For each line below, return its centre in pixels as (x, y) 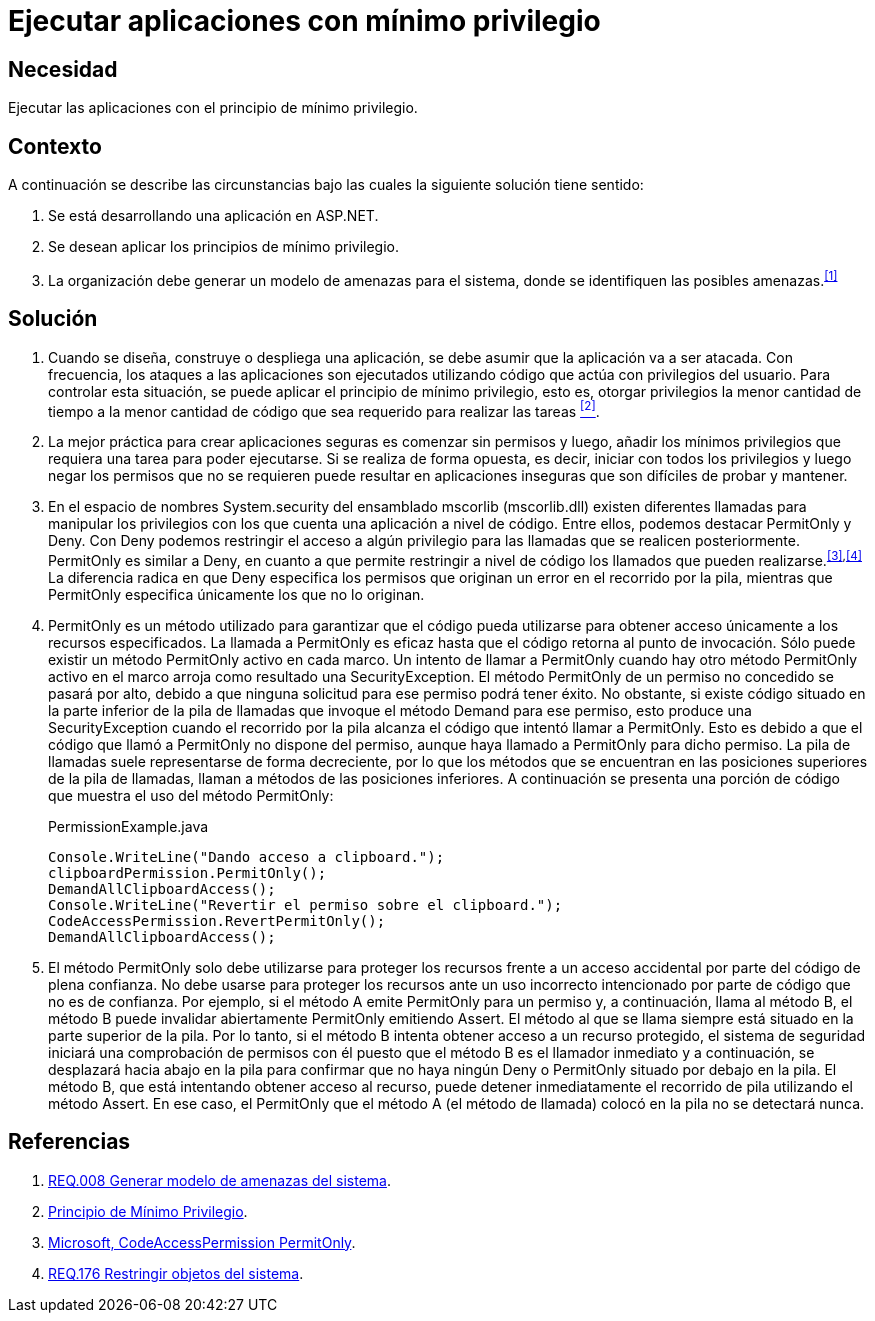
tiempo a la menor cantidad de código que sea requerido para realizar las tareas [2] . (324, 409)
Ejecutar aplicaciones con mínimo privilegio (304, 21)
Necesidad (63, 69)
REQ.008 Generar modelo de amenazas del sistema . (219, 1180)
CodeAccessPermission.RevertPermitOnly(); (217, 920)
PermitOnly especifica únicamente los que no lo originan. (236, 594)
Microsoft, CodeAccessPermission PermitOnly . (202, 1242)
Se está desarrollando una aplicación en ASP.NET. (213, 216)
